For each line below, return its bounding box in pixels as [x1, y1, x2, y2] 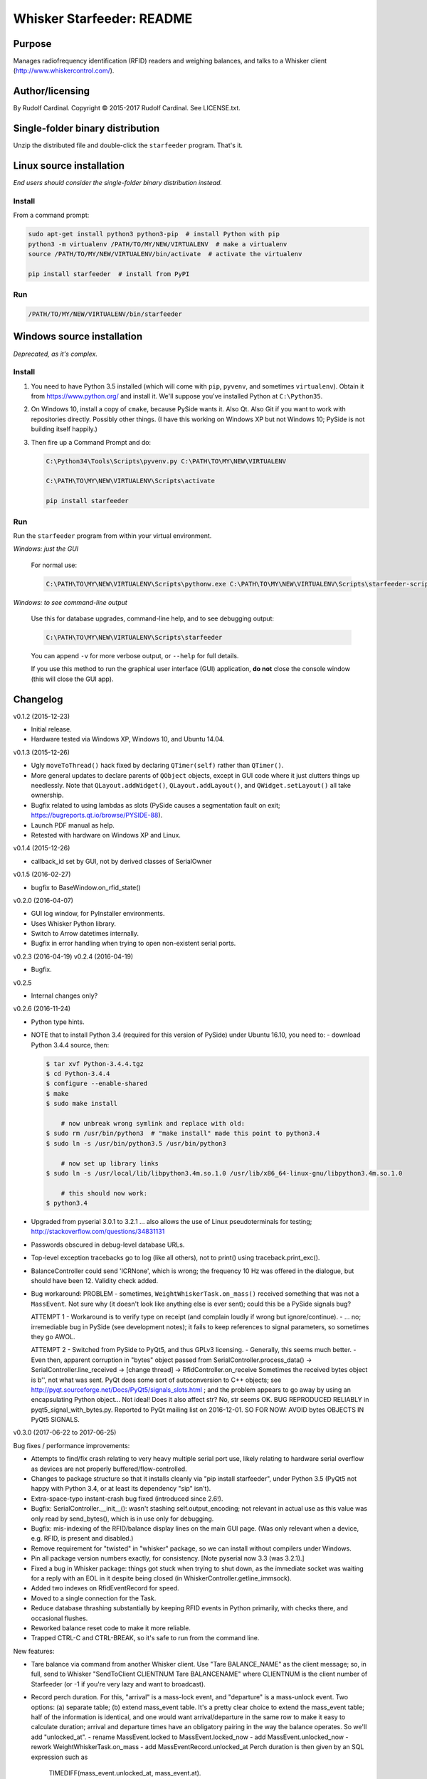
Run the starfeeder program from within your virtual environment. [13, 531, 212, 540]
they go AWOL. [31, 1332, 75, 1341]
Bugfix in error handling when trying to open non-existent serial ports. [31, 939, 236, 948]
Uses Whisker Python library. [31, 919, 117, 928]
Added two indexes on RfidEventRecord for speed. [31, 1584, 179, 1593]
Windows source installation [13, 331, 142, 343]
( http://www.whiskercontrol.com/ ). [13, 66, 115, 75]
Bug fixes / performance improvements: [13, 1441, 130, 1450]
